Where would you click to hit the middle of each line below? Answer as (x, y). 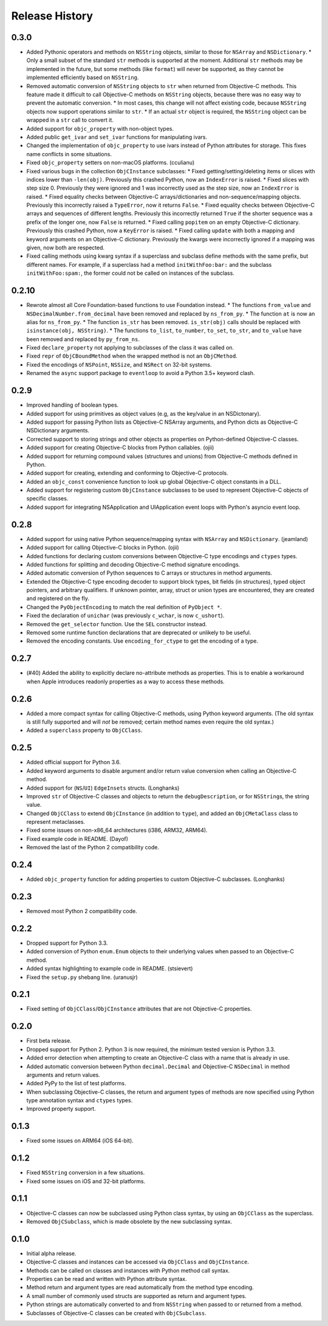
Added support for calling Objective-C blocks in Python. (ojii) (103, 548)
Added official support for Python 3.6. (73, 762)
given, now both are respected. (66, 248)
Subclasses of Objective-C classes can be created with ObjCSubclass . (116, 1313)
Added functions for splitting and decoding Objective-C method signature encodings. (133, 564)
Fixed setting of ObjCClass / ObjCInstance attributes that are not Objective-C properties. (139, 1009)
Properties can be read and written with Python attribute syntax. (107, 1279)
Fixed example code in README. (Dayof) (77, 838)
